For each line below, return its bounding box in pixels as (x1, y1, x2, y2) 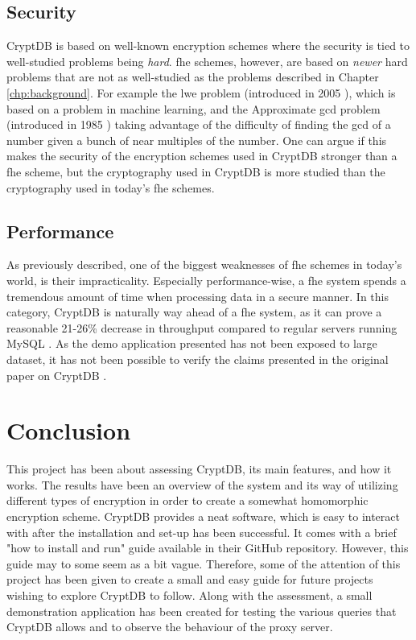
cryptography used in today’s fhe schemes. (6, 179, 215, 196)
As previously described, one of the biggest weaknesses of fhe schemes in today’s (6, 256, 402, 273)
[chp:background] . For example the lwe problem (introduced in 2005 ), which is (6, 84, 396, 101)
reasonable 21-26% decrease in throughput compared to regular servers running (6, 319, 397, 336)
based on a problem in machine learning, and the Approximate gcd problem (6, 100, 381, 117)
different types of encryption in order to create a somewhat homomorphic (6, 492, 369, 509)
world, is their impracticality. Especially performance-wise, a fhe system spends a (6, 271, 406, 288)
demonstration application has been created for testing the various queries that (6, 602, 397, 619)
